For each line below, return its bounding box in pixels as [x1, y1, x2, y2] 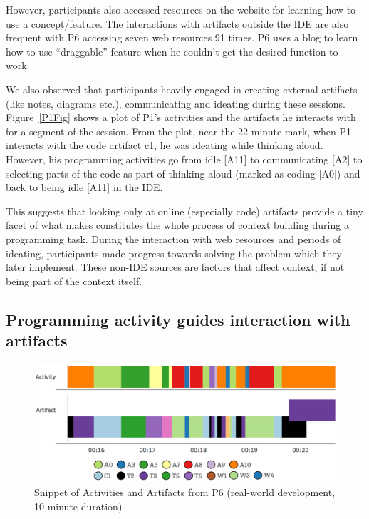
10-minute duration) [34, 498, 123, 513]
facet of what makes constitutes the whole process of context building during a [6, 217, 349, 232]
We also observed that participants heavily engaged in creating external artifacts [6, 81, 358, 96]
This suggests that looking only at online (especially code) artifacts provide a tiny [6, 203, 363, 218]
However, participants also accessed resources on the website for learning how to [6, 2, 356, 16]
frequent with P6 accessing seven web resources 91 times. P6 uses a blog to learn [6, 30, 358, 45]
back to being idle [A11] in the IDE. [6, 180, 163, 195]
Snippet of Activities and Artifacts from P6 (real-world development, [34, 484, 336, 499]
